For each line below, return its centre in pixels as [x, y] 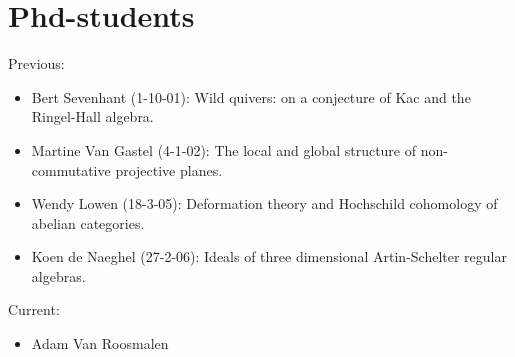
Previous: [36, 63]
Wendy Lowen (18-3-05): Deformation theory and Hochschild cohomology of [264, 203]
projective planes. [169, 169]
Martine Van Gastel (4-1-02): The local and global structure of [224, 149]
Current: [34, 309]
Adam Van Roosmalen [100, 343]
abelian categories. [88, 222]
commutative [71, 169]
